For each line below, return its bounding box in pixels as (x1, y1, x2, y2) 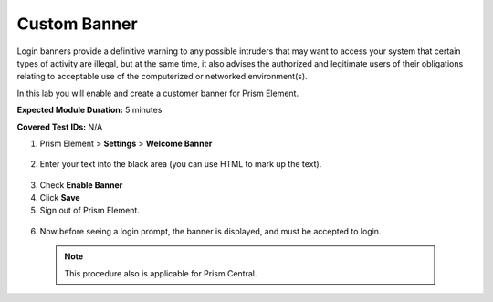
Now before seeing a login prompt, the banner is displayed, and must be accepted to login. (39, 225, 382, 236)
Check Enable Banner (39, 179, 123, 191)
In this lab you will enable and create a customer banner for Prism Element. (16, 88, 299, 99)
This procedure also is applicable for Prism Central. (64, 267, 257, 278)
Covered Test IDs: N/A (16, 121, 103, 132)
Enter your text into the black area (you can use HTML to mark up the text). (39, 159, 322, 170)
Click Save (39, 193, 81, 203)
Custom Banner (16, 14, 138, 34)
